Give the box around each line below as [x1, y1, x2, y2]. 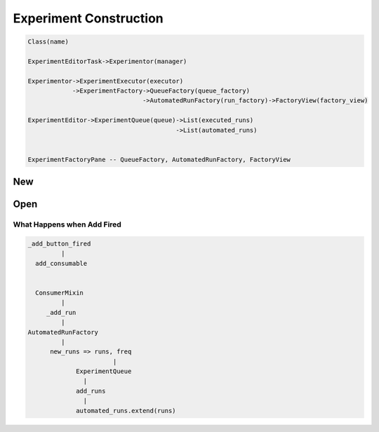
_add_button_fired [27, 240, 91, 248]
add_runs [76, 386, 106, 395]
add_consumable [35, 259, 88, 267]
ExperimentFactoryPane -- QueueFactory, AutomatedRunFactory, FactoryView [27, 155, 291, 163]
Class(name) [27, 38, 69, 46]
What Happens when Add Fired [13, 220, 122, 229]
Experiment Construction [13, 11, 164, 26]
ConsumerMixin [35, 288, 84, 297]
